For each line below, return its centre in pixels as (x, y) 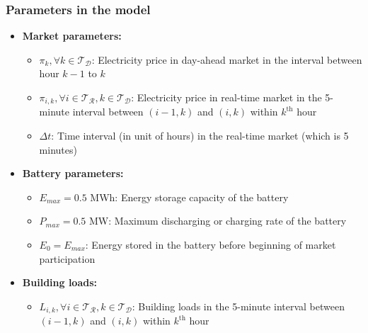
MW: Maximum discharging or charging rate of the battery (218, 221)
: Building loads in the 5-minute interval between (238, 306)
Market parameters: (72, 36)
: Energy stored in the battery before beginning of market (211, 245)
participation (67, 258)
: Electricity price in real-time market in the (226, 97)
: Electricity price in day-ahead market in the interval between (227, 59)
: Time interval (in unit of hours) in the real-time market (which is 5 (200, 136)
